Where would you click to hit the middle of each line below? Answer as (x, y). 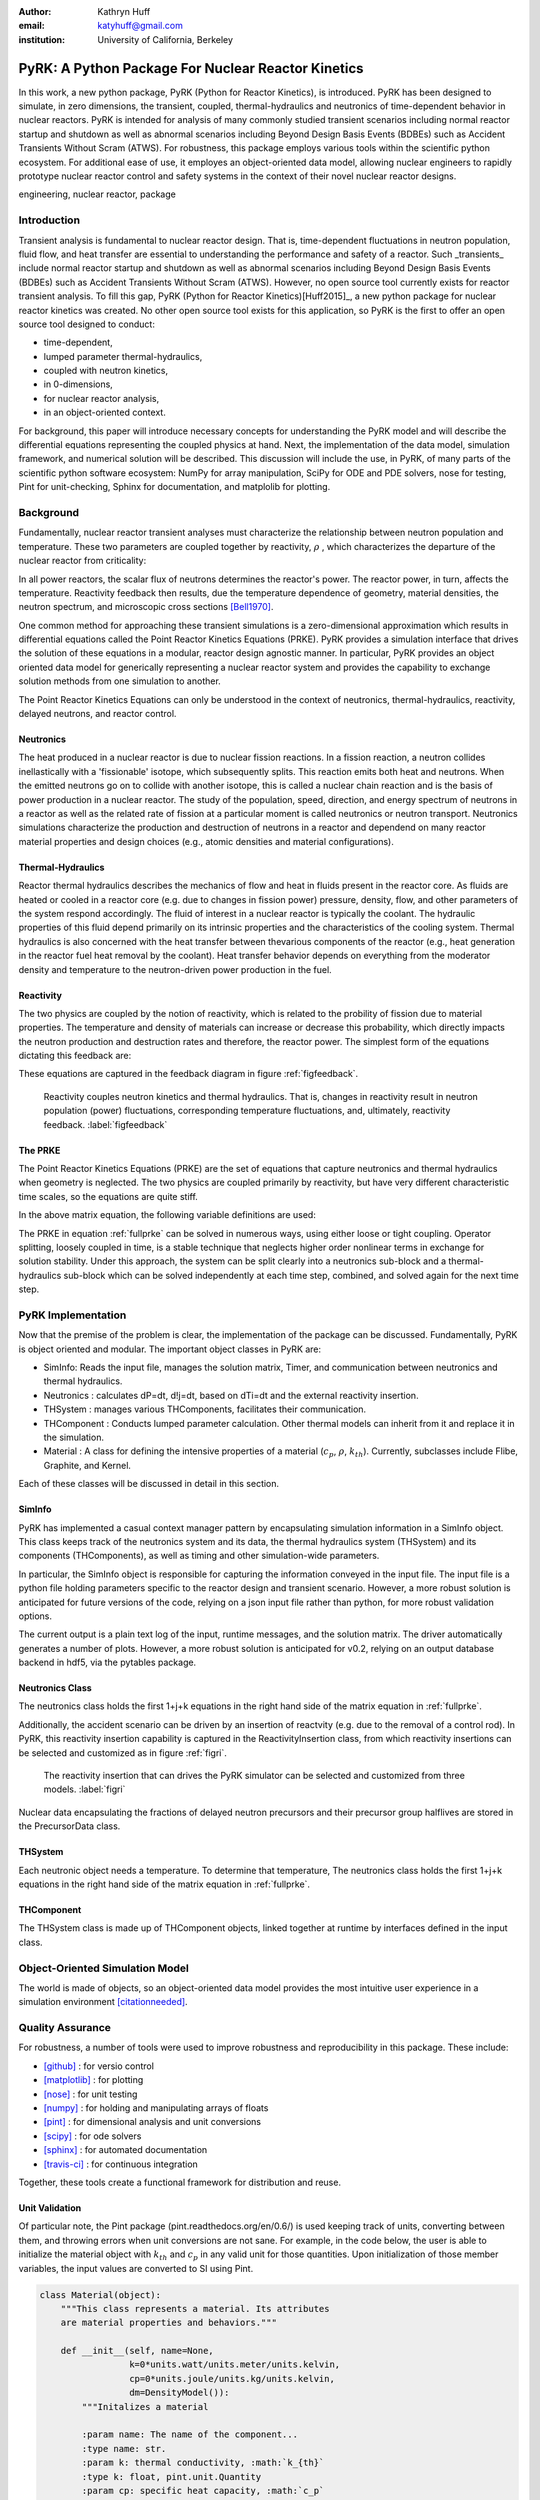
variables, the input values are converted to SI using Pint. (136, 2268)
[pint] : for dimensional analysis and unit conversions (152, 2122)
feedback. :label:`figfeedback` (105, 1124)
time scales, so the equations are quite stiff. (108, 1196)
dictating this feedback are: (75, 1056)
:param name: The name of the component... (190, 2434)
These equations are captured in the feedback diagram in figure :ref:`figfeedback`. (188, 1074)
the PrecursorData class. (69, 1826)
